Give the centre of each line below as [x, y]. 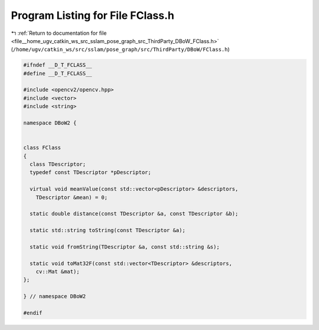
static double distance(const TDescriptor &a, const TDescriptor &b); [134, 214]
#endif [33, 313]
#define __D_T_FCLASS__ [58, 73]
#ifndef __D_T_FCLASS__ [58, 65]
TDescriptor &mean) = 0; [72, 197]
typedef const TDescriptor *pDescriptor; [91, 172]
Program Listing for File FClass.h [92, 15]
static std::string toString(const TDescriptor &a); [108, 231]
